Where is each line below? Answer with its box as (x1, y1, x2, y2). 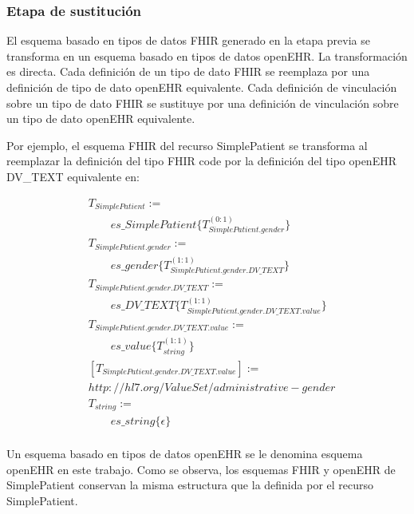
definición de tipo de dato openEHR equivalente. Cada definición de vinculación (6, 79, 397, 95)
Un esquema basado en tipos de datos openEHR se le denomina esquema (6, 445, 363, 462)
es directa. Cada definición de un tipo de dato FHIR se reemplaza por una (6, 63, 370, 80)
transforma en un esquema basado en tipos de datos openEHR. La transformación (6, 47, 408, 64)
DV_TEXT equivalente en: (6, 168, 140, 184)
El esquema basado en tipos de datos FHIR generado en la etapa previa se (6, 32, 371, 49)
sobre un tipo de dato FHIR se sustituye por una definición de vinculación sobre (6, 94, 399, 111)
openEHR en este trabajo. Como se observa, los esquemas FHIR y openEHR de (6, 461, 396, 477)
